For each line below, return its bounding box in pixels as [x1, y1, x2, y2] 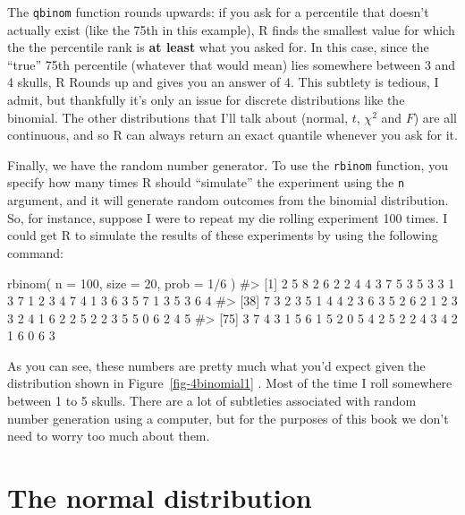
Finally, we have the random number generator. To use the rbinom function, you [7, 155, 448, 174]
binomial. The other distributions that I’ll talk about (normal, [7, 107, 349, 126]
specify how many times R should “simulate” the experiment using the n [7, 173, 405, 192]
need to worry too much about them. [7, 426, 210, 445]
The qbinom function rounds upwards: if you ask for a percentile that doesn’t [7, 3, 429, 21]
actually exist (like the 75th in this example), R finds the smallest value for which [7, 20, 455, 39]
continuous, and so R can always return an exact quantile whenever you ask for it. [7, 125, 458, 144]
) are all [413, 107, 457, 126]
